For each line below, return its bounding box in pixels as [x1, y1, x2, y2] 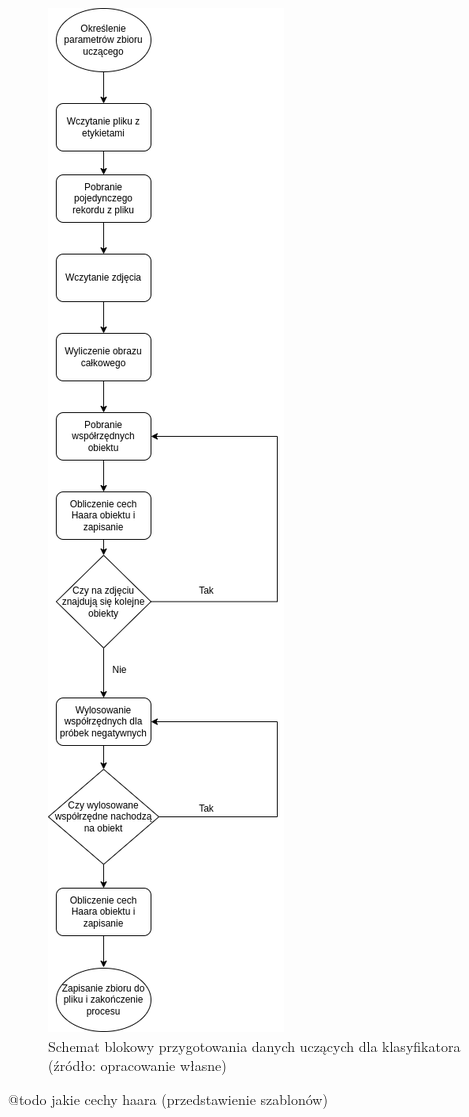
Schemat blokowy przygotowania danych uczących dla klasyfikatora [48, 1035, 461, 1056]
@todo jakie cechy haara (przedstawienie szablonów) [8, 1088, 328, 1109]
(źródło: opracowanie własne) [48, 1055, 227, 1076]
